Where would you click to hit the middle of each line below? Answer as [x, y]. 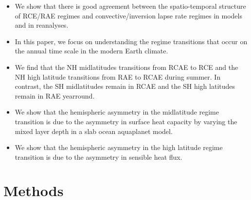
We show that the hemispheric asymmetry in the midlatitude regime [117, 112]
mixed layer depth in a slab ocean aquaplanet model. [94, 131]
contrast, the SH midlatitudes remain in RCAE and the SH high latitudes [125, 86]
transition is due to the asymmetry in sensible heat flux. [99, 157]
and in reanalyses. [42, 25]
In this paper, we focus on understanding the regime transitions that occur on [131, 41]
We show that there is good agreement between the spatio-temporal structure [130, 6]
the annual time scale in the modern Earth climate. [91, 51]
